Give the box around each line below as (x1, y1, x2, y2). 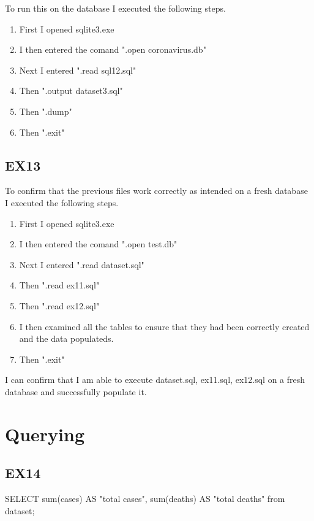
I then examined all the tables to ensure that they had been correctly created (19, 320, 310, 333)
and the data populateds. (19, 332, 114, 345)
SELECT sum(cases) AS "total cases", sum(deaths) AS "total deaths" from (5, 492, 285, 505)
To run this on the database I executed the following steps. (5, 2, 226, 14)
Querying (5, 421, 85, 446)
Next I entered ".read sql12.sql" (19, 63, 136, 76)
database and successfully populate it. (5, 385, 147, 398)
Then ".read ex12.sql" (19, 299, 100, 312)
